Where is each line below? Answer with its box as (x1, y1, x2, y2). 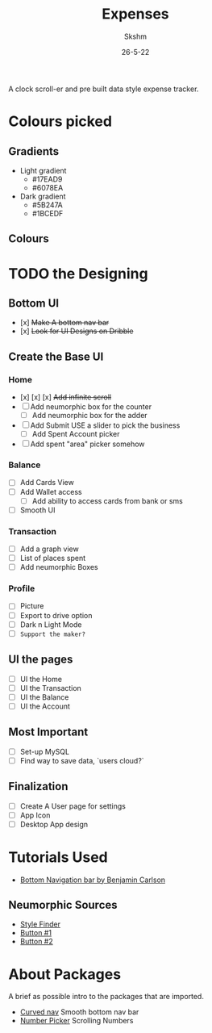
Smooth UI (19, 505, 56, 515)
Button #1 (19, 928, 52, 938)
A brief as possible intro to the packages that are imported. (8, 992, 204, 1002)
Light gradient (19, 165, 67, 175)
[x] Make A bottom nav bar (19, 318, 110, 328)
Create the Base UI (8, 349, 104, 363)
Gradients (8, 144, 60, 158)
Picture (19, 601, 44, 611)
